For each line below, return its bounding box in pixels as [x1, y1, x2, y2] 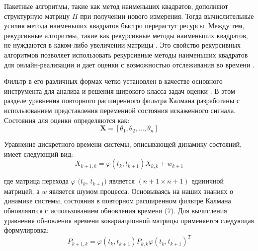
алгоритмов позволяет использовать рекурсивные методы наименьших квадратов [4, 49, 248, 60]
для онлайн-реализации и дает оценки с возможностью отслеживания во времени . [4, 59, 255, 69]
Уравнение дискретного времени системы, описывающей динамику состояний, [4, 139, 242, 149]
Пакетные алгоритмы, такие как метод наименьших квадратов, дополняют [4, 1, 228, 11]
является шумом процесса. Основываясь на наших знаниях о [49, 186, 233, 196]
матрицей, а [4, 186, 40, 196]
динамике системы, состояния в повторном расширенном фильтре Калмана [4, 195, 231, 206]
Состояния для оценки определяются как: [4, 115, 130, 125]
